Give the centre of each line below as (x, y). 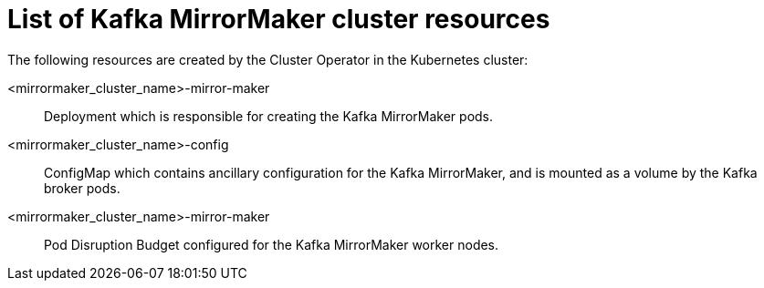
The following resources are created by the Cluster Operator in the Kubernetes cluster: (268, 59)
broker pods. (82, 188)
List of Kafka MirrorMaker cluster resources (279, 19)
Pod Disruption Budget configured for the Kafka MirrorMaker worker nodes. (272, 244)
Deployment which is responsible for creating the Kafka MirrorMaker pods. (269, 116)
